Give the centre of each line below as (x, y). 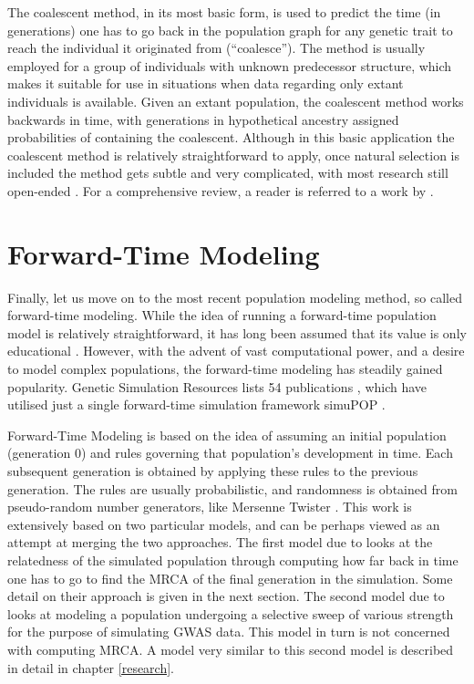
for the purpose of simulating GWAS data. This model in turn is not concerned (229, 632)
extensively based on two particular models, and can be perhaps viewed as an (224, 524)
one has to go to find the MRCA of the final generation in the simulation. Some (230, 578)
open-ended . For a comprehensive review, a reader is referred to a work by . (221, 190)
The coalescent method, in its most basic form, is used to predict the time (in (224, 12)
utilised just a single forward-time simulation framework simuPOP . (196, 404)
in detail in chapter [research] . (91, 667)
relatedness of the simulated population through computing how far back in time (233, 560)
